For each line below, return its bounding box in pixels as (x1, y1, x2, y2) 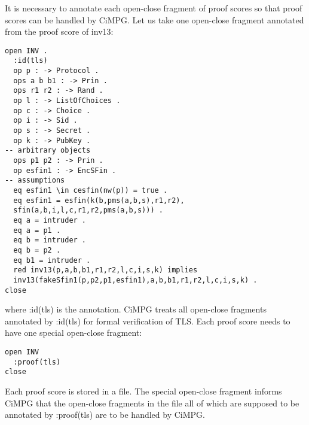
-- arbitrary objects (5, 146, 91, 155)
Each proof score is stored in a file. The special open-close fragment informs (5, 384, 282, 397)
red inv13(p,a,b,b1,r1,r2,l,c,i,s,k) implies (13, 266, 198, 275)
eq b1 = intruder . (13, 256, 91, 265)
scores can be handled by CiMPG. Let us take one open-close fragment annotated (5, 13, 304, 26)
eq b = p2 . (13, 245, 61, 254)
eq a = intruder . (13, 215, 87, 224)
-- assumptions (5, 176, 65, 185)
